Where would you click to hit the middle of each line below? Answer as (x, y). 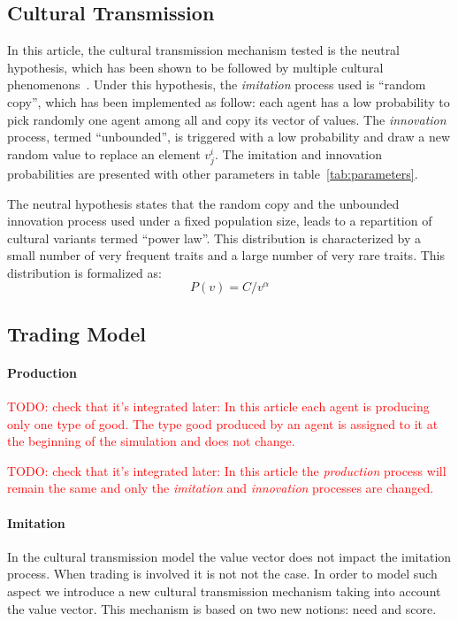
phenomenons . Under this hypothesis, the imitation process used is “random (217, 84)
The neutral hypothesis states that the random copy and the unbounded (203, 203)
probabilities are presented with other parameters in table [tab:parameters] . (213, 173)
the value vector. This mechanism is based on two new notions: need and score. (222, 608)
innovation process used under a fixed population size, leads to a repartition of (220, 221)
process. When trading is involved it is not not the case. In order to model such (222, 574)
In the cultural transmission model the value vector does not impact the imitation (229, 556)
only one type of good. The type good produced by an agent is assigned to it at (223, 423)
